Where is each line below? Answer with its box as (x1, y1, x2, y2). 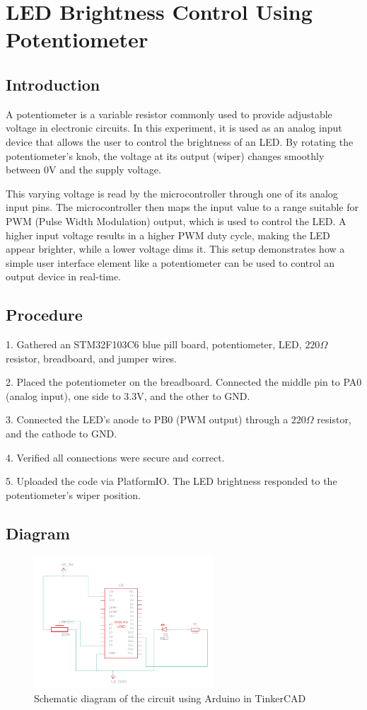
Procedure (6, 304, 83, 326)
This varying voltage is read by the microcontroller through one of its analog (6, 185, 338, 200)
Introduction (6, 73, 100, 95)
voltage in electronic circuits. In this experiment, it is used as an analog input (6, 120, 342, 135)
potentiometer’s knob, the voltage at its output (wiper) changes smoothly (6, 148, 325, 163)
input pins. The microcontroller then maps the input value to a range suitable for (6, 200, 359, 214)
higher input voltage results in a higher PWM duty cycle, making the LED (6, 227, 330, 242)
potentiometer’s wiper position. (6, 487, 141, 502)
